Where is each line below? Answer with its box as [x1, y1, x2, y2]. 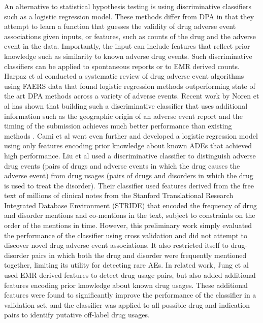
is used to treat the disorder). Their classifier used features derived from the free [4, 180, 254, 190]
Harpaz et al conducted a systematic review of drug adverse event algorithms [4, 71, 244, 81]
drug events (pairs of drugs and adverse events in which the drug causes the [4, 160, 240, 171]
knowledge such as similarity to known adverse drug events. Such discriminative [4, 50, 252, 61]
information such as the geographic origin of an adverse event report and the [4, 110, 243, 121]
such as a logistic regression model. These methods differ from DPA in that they [4, 11, 254, 21]
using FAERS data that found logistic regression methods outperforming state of [4, 80, 255, 91]
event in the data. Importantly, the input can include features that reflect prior [4, 41, 250, 51]
